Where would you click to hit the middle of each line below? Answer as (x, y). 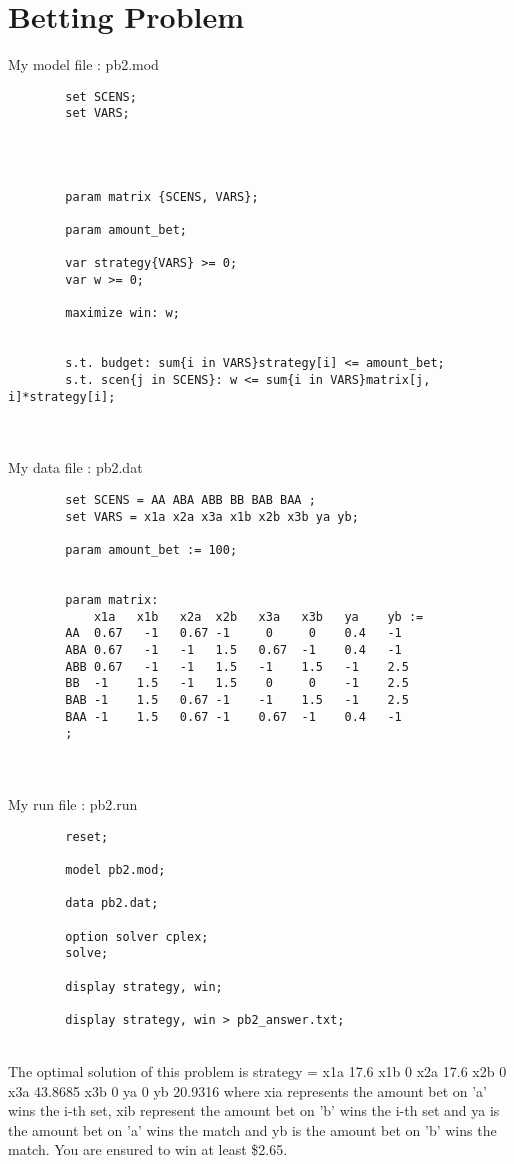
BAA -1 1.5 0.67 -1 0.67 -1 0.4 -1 (233, 716)
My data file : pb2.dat (75, 467)
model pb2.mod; (115, 869)
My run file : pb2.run (73, 804)
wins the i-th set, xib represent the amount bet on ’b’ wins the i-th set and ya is (254, 1110)
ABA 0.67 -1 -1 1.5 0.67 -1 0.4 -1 (233, 649)
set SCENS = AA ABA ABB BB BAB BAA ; (190, 499)
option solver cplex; (137, 936)
